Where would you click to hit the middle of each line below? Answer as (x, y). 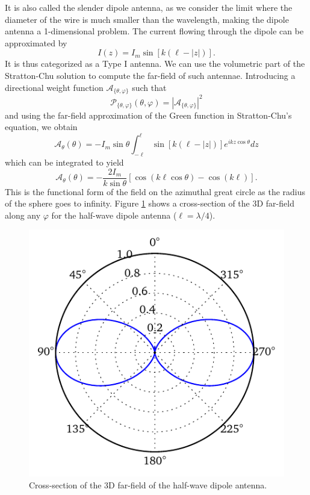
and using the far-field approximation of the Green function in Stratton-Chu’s (148, 115)
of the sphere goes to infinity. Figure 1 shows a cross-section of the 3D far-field (150, 203)
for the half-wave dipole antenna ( (114, 215)
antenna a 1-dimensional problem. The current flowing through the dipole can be (154, 31)
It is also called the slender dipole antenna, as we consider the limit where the (149, 7)
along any (23, 215)
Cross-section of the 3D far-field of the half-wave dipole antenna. (148, 484)
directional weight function (54, 87)
